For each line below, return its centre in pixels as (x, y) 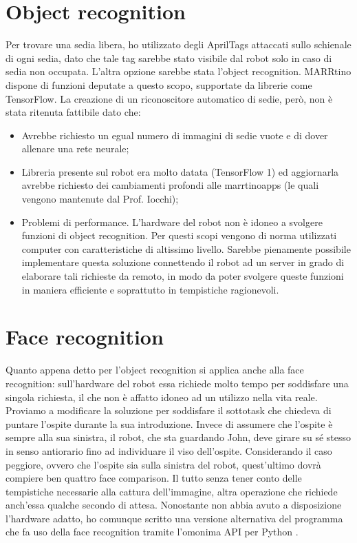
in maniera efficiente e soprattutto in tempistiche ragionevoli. (150, 289)
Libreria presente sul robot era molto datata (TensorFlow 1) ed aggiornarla (180, 171)
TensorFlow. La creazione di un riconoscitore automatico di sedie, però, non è (169, 98)
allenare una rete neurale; (75, 148)
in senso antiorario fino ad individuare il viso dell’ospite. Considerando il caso (169, 450)
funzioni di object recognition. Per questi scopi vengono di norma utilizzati (179, 235)
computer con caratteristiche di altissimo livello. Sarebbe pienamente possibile (186, 248)
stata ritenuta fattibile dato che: (73, 112)
